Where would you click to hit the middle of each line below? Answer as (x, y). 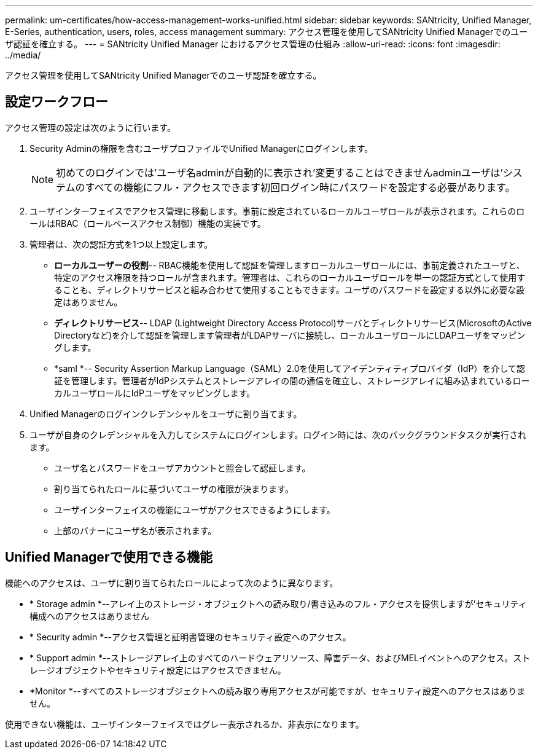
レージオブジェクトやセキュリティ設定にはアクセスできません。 (158, 670)
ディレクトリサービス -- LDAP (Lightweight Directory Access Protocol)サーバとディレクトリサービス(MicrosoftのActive (293, 323)
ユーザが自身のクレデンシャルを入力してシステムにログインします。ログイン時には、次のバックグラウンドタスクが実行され (278, 434)
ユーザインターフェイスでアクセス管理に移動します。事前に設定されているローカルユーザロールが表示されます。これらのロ (277, 211)
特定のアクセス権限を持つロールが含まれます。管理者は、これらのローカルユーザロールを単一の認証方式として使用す (290, 277)
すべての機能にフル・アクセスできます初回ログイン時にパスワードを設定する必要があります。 (300, 187)
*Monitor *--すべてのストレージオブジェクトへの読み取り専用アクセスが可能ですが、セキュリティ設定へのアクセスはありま (278, 691)
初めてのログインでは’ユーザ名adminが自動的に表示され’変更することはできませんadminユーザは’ (279, 172)
